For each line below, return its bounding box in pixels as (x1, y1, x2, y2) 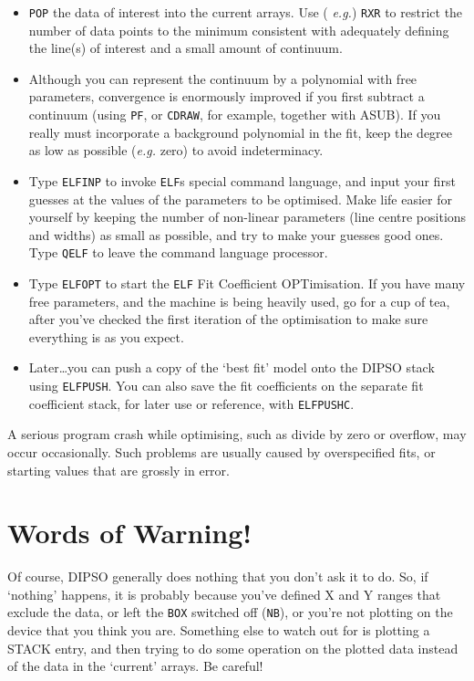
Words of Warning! (7, 514, 252, 551)
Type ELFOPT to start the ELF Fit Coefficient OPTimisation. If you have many (28, 273, 466, 292)
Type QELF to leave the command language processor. (28, 243, 328, 262)
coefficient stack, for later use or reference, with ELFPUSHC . (28, 393, 355, 413)
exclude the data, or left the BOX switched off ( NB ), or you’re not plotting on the (7, 602, 453, 622)
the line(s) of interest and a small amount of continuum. (28, 38, 343, 58)
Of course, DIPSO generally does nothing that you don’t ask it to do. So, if (7, 567, 428, 586)
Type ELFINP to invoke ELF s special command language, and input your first (28, 171, 456, 190)
